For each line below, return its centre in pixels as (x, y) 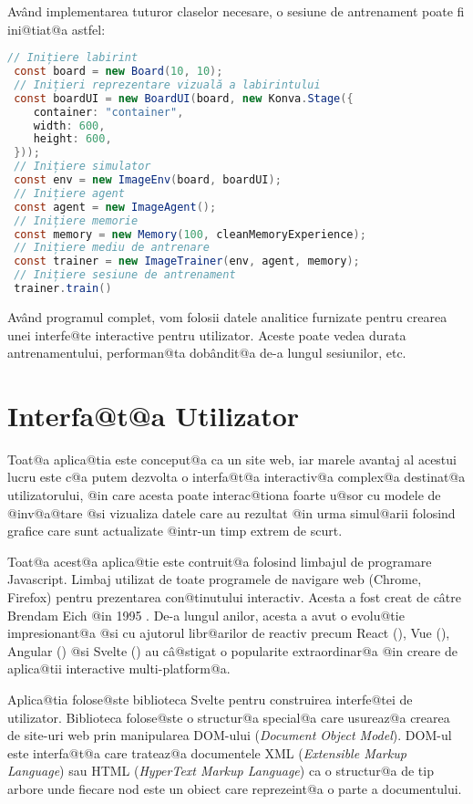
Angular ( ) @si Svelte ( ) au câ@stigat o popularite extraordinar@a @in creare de (232, 650)
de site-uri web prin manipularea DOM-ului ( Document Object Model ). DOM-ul (230, 735)
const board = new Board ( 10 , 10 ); (118, 72)
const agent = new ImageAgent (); (115, 207)
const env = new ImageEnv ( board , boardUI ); (148, 180)
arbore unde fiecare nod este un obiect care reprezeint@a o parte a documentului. (235, 788)
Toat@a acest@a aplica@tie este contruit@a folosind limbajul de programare (220, 561)
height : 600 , (72, 139)
